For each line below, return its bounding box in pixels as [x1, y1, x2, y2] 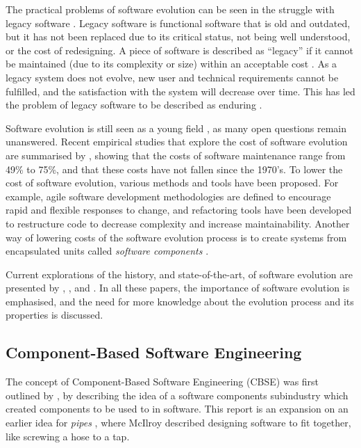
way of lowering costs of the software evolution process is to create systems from [6, 230, 347, 244]
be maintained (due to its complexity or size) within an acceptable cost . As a [6, 56, 337, 71]
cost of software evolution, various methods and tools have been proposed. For [6, 175, 339, 190]
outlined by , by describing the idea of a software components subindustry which [6, 387, 349, 402]
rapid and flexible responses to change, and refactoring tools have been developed [6, 202, 352, 217]
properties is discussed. [6, 307, 103, 322]
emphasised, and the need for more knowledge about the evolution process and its [6, 294, 354, 308]
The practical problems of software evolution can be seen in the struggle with [6, 2, 335, 16]
